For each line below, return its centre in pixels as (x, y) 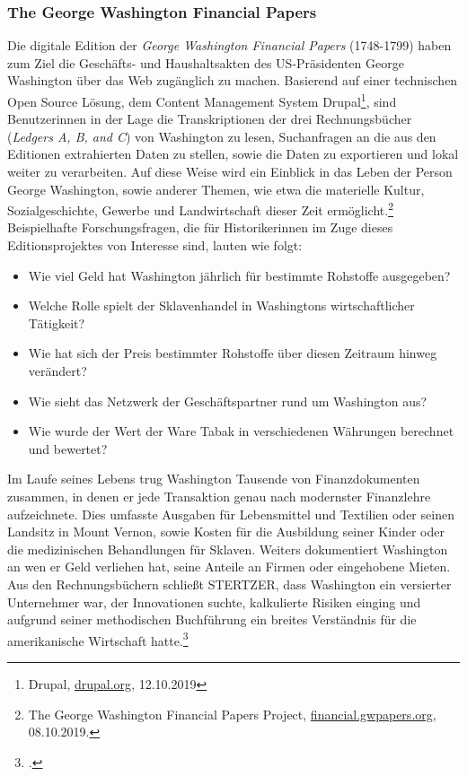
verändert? (57, 371)
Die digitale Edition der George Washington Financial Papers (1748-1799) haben (229, 45)
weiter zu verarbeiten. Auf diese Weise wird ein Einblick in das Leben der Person (230, 172)
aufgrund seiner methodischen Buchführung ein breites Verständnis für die (212, 619)
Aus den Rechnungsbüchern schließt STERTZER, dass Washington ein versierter (229, 584)
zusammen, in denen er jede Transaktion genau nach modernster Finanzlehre (219, 496)
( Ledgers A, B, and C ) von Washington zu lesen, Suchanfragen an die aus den (222, 136)
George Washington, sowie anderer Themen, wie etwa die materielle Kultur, (216, 189)
